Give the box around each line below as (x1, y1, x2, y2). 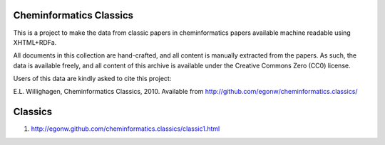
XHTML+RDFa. (13, 38, 57, 46)
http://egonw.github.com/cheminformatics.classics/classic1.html (31, 124, 220, 133)
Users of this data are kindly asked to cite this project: (13, 75, 172, 83)
